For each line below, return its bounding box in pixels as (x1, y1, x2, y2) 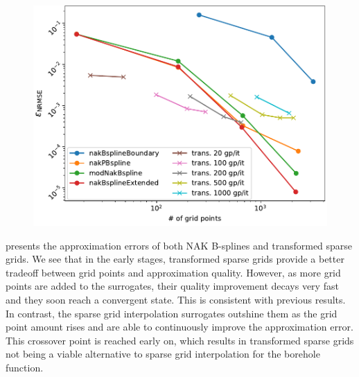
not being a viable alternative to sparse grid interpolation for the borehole (6, 347, 320, 361)
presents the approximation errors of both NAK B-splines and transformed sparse (6, 238, 353, 252)
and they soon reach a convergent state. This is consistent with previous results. (6, 292, 346, 306)
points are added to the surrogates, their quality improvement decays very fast (6, 279, 339, 293)
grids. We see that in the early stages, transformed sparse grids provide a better (6, 252, 344, 266)
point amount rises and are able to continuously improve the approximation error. (6, 319, 353, 334)
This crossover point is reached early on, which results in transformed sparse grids (6, 333, 354, 347)
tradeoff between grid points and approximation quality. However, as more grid (6, 265, 341, 279)
